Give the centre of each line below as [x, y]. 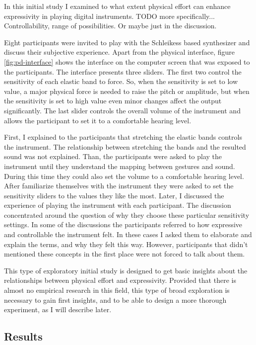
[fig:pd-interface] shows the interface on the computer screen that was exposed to [127, 61]
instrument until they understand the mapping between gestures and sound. [120, 166]
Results [23, 336]
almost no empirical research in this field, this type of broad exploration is [117, 290]
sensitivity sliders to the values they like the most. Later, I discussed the [114, 195]
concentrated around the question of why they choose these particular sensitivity [127, 215]
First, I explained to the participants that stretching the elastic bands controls [123, 137]
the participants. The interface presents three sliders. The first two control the [123, 71]
